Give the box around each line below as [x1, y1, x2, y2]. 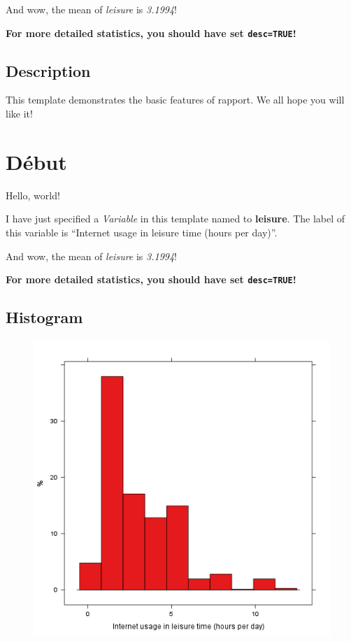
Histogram [6, 306, 83, 328]
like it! [6, 106, 33, 121]
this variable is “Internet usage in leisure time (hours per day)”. [6, 224, 278, 239]
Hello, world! [6, 187, 60, 202]
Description [6, 59, 91, 81]
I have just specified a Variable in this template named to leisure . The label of [6, 211, 345, 226]
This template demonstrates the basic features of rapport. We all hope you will [6, 92, 345, 107]
